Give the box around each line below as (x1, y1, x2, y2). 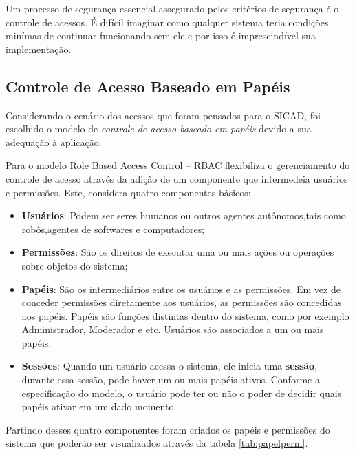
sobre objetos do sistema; (21, 258, 128, 272)
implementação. (6, 41, 72, 56)
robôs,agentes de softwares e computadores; (21, 221, 205, 236)
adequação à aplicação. (6, 134, 102, 149)
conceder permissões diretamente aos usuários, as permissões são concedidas (21, 295, 342, 310)
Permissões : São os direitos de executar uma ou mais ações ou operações (21, 245, 334, 259)
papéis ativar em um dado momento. (21, 399, 177, 414)
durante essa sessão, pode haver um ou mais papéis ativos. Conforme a (21, 372, 320, 387)
